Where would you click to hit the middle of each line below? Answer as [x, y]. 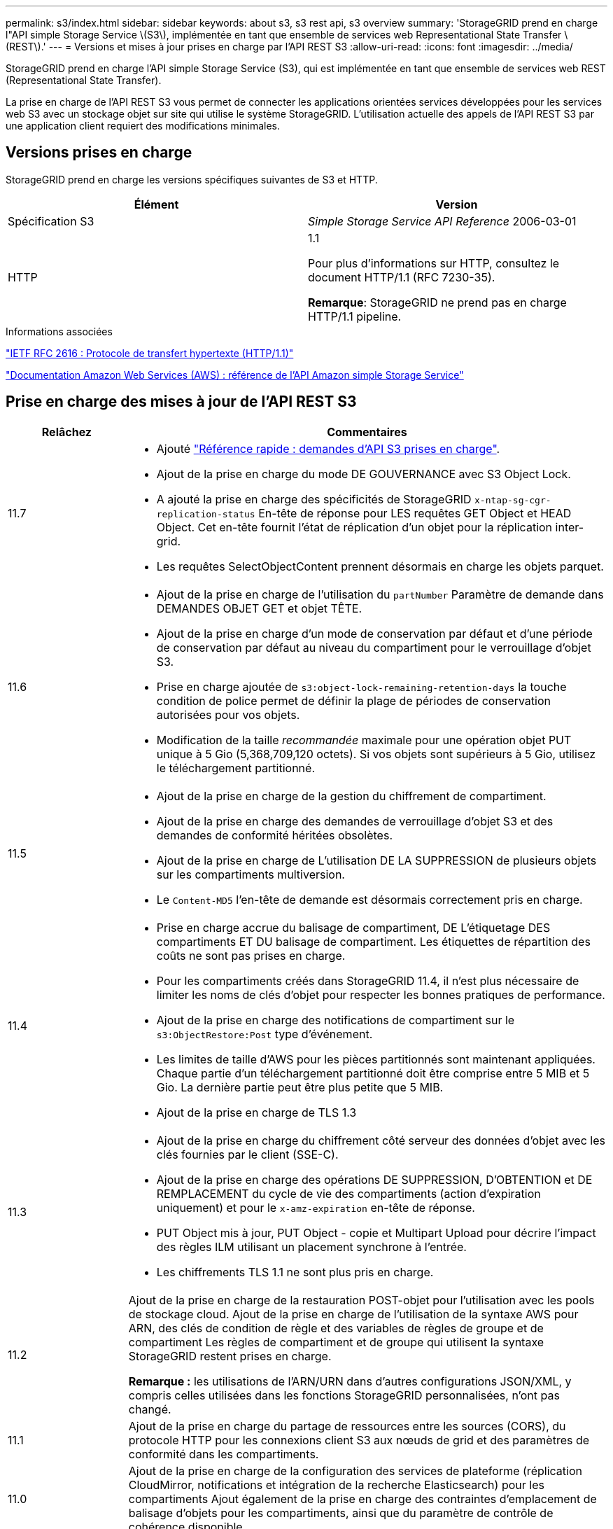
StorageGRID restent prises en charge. [230, 1356]
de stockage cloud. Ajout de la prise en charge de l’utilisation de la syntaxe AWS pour [353, 1314]
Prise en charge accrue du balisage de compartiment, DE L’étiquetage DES [353, 927]
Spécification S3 [51, 221]
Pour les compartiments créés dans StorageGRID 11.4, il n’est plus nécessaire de [368, 980]
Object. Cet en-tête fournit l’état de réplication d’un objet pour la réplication [354, 527]
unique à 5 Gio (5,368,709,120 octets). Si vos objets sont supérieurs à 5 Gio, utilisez [376, 754]
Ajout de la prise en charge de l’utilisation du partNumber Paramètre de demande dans [380, 594]
